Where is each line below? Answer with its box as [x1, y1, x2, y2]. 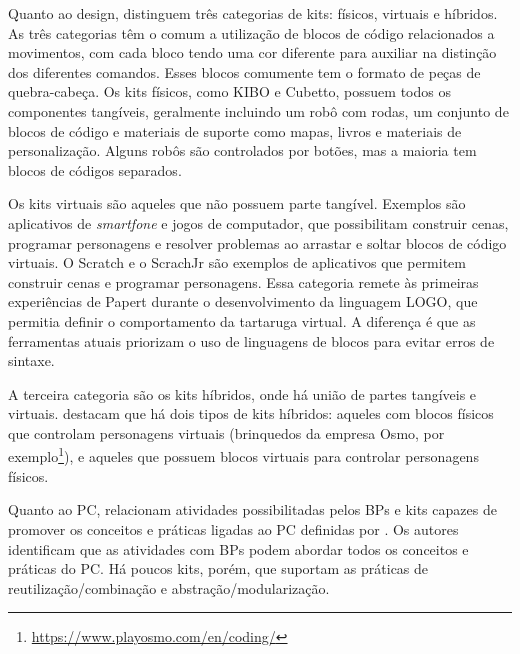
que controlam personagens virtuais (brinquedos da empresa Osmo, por [8, 422, 445, 443]
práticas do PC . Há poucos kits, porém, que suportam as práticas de [8, 558, 429, 579]
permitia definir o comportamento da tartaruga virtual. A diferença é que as [8, 310, 476, 331]
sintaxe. [8, 350, 55, 371]
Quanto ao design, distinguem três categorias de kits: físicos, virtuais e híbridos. [8, 3, 498, 23]
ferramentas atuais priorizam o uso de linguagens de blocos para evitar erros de [8, 330, 495, 351]
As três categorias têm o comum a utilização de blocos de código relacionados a [8, 22, 495, 43]
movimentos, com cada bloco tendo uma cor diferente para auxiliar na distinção [8, 42, 497, 63]
